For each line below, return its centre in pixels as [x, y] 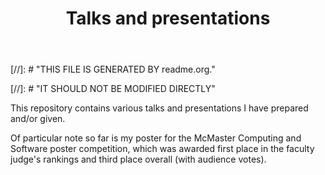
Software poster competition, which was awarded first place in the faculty [162, 149]
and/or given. [38, 119]
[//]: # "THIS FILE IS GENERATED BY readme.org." [113, 69]
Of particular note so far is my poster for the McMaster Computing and [156, 138]
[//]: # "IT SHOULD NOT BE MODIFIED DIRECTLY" [113, 89]
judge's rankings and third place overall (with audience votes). [138, 159]
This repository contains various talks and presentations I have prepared [159, 108]
